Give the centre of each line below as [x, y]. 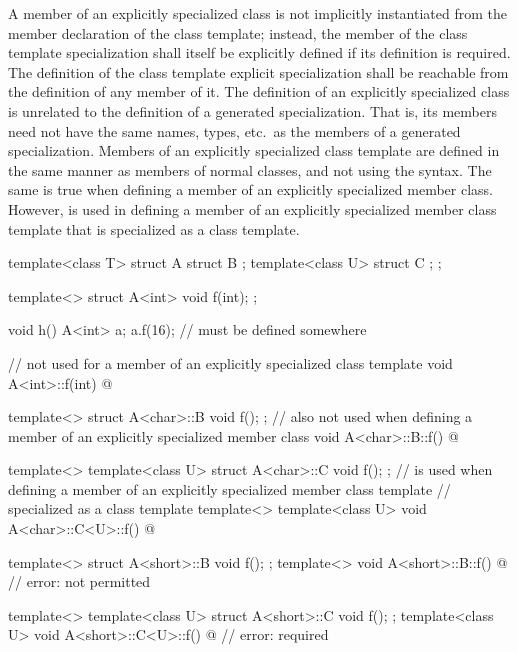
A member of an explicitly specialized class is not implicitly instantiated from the [257, 13]
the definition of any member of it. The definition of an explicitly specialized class [259, 91]
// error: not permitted [79, 581]
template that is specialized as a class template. [154, 228]
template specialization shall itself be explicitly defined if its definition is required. [259, 52]
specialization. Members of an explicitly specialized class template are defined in [254, 150]
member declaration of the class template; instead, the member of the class [238, 32]
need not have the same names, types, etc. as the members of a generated [234, 130]
